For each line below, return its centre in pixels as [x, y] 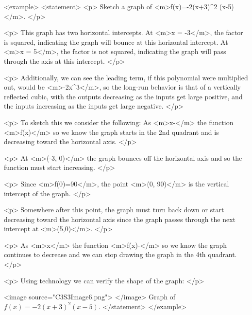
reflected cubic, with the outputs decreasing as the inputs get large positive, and [123, 96]
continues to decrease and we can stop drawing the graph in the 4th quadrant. [120, 254]
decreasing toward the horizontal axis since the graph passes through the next [120, 219]
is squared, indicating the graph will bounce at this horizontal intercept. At [116, 42]
